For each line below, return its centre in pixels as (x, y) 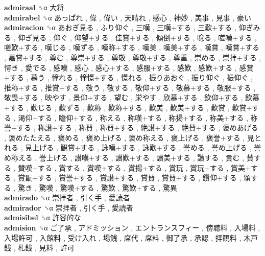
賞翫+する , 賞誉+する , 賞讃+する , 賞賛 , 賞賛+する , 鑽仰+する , (130, 178)
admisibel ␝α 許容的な (43, 217)
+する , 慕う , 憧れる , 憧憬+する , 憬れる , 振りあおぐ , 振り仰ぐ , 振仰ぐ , (128, 77)
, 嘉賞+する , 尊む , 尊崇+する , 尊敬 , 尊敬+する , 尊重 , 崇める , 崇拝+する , (133, 57)
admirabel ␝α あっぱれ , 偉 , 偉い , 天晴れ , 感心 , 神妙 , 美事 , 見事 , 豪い (128, 17)
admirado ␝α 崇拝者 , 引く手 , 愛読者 (67, 197)
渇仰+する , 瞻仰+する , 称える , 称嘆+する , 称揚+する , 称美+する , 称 (138, 117)
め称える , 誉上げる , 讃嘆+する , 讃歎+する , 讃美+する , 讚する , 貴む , (124, 157)
